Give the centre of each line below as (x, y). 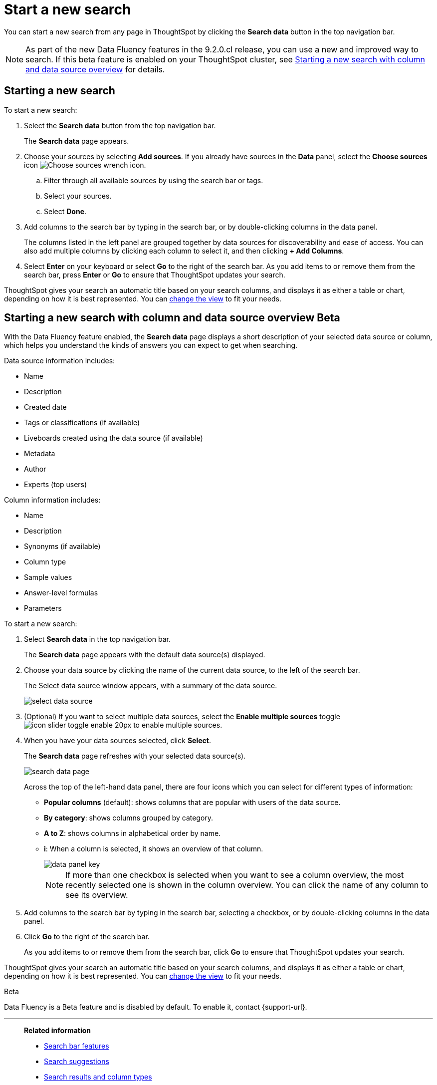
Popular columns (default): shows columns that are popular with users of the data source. (192, 803)
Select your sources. (78, 196)
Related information (58, 1031)
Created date (45, 407)
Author (35, 469)
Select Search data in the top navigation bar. (97, 639)
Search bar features (77, 1046)
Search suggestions (77, 1062)
